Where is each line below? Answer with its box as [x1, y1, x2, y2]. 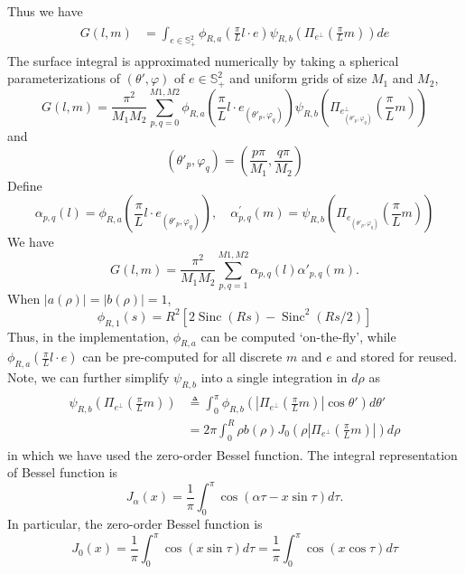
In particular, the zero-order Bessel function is [7, 514, 263, 533]
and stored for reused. [336, 347, 458, 366]
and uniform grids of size [229, 69, 367, 88]
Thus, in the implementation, [7, 326, 169, 345]
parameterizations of [7, 69, 120, 88]
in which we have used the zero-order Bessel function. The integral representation [7, 445, 458, 464]
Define [7, 175, 42, 194]
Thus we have [7, 2, 83, 20]
